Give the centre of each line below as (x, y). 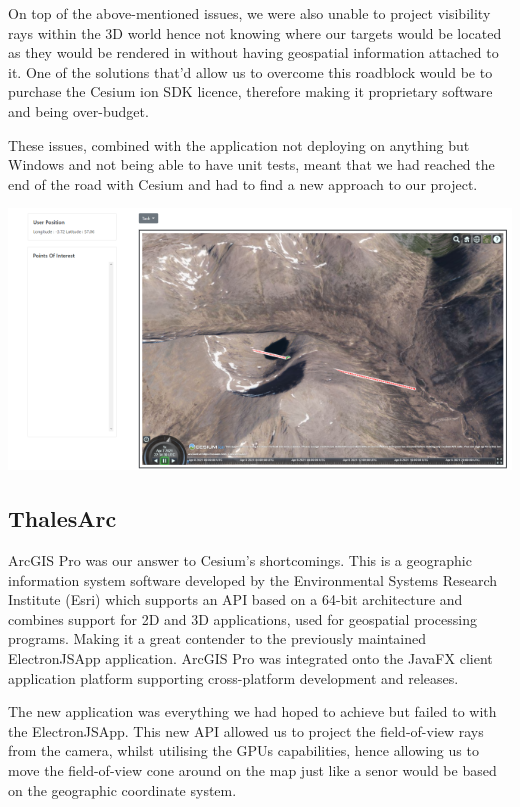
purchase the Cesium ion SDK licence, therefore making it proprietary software (250, 91)
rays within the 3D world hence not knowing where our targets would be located (255, 32)
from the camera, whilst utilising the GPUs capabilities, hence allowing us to (243, 750)
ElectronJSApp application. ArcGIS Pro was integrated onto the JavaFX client (250, 657)
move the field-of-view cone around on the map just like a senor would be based (252, 769)
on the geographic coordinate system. (122, 789)
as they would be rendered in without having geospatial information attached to (253, 52)
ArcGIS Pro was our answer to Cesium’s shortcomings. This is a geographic (240, 559)
